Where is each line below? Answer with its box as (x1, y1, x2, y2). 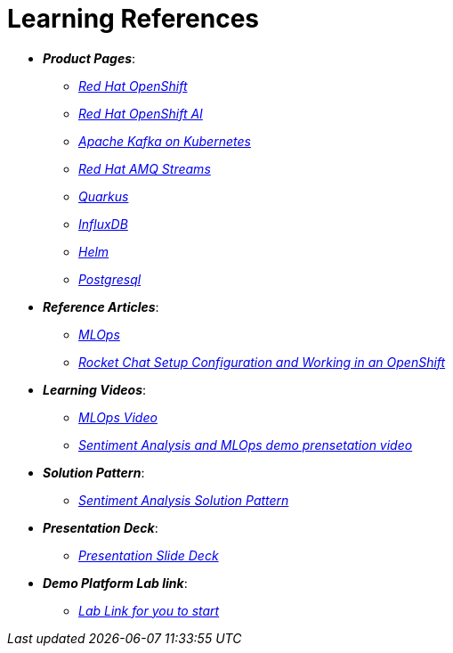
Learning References (7, 4, 260, 34)
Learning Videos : (43, 381, 147, 397)
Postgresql (78, 271, 142, 287)
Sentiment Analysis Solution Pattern (78, 492, 289, 508)
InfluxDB (78, 216, 128, 232)
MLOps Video (78, 409, 158, 425)
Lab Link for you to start (78, 602, 220, 618)
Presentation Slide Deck (78, 547, 219, 563)
